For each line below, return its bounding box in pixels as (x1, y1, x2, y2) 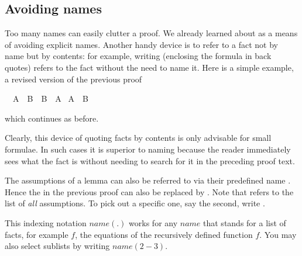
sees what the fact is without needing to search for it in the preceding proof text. (5, 154, 295, 167)
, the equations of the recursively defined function (75, 228, 253, 240)
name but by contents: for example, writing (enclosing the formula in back (5, 50, 272, 62)
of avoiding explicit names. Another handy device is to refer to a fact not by (5, 38, 278, 50)
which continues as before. (5, 112, 99, 124)
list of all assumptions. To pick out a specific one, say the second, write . (5, 197, 265, 209)
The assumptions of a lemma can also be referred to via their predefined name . (5, 174, 291, 186)
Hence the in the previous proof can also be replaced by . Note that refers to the (5, 185, 294, 198)
